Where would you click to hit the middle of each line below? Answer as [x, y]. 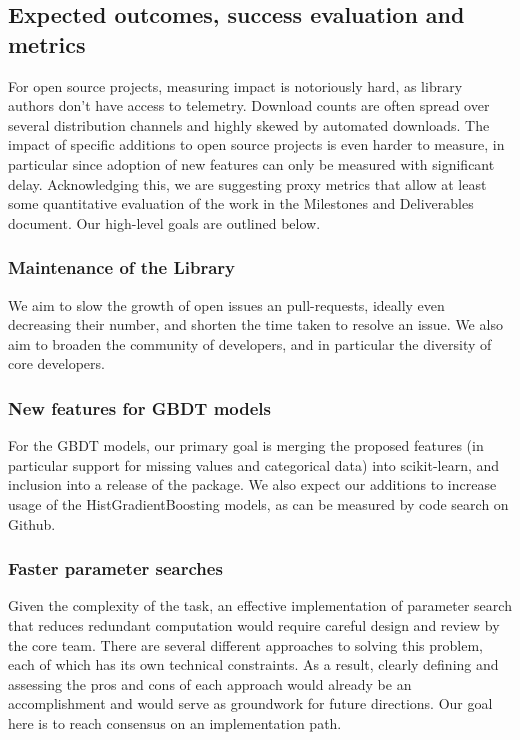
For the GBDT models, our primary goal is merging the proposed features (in [246, 445]
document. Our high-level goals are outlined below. [164, 222]
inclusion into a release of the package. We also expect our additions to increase [252, 484]
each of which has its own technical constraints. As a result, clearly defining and [253, 664]
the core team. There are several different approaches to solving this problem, [245, 644]
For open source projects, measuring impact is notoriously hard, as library [235, 85]
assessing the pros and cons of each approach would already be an [210, 683]
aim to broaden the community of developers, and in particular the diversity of [250, 343]
